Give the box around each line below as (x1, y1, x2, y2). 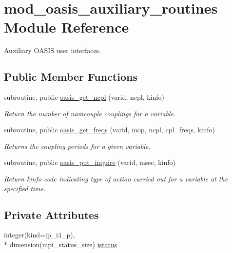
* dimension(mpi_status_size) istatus (4, 239, 117, 250)
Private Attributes (4, 207, 99, 222)
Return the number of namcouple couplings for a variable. (4, 108, 176, 118)
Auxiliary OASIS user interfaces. (4, 45, 101, 55)
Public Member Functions (4, 69, 137, 84)
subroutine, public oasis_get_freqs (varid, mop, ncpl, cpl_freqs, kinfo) (4, 125, 215, 135)
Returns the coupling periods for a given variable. (4, 141, 151, 151)
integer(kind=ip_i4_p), (4, 230, 75, 240)
